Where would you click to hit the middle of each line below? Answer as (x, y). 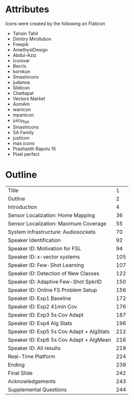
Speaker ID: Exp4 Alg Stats (40, 323)
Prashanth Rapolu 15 (34, 149)
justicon (21, 138)
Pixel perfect (26, 154)
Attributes (27, 9)
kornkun (21, 71)
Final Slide (20, 373)
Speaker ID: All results (34, 348)
